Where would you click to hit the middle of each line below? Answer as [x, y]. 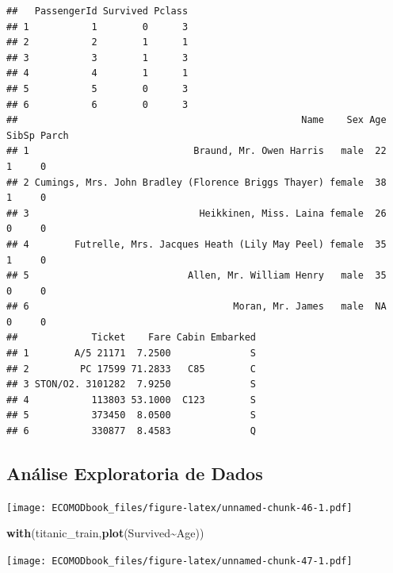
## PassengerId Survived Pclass [97, 11]
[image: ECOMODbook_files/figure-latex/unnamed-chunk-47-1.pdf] [179, 561]
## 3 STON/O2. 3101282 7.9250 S [131, 385]
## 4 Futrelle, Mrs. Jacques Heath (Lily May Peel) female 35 [196, 244]
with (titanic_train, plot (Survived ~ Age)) [105, 533]
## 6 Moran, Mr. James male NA [196, 307]
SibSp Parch [38, 135]
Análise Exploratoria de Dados [135, 473]
